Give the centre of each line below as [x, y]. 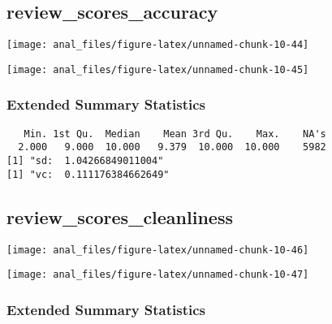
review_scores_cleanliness [120, 216]
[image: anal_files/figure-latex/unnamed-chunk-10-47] [158, 275]
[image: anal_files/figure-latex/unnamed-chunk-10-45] [158, 69]
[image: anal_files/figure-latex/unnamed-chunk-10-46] [158, 250]
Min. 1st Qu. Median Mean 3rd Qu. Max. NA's [175, 134]
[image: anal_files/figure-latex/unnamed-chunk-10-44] [158, 45]
